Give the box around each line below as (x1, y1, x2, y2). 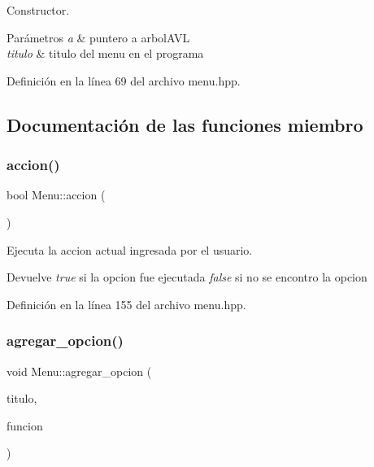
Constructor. (7, 2, 70, 18)
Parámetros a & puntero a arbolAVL (7, 28, 190, 46)
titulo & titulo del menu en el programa (7, 45, 204, 62)
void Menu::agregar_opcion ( (7, 362, 152, 379)
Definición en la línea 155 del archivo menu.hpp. (7, 295, 246, 312)
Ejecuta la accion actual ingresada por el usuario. (7, 241, 253, 258)
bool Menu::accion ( (7, 186, 106, 203)
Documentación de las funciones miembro (7, 111, 363, 137)
